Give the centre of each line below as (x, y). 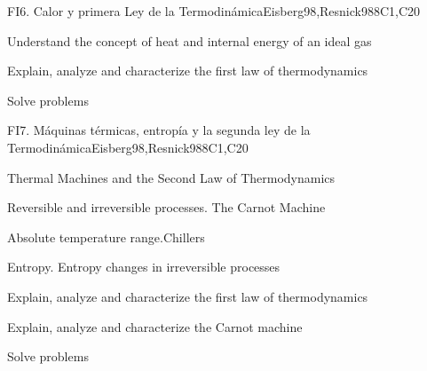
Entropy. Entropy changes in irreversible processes (144, 267)
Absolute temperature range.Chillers (106, 237)
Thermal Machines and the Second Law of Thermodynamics (171, 177)
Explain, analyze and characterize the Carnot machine (155, 326)
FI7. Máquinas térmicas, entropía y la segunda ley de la (159, 130)
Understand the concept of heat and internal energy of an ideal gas (190, 40)
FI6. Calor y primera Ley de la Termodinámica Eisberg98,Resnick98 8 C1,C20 (214, 11)
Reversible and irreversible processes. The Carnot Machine (166, 207)
